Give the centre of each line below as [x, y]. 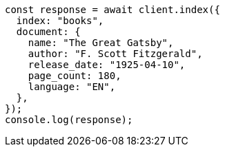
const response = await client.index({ [112, 10]
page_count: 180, [75, 76]
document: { [48, 32]
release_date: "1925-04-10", [107, 65]
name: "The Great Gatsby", [101, 43]
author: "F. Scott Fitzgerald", [115, 54]
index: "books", [60, 21]
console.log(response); [69, 120]
